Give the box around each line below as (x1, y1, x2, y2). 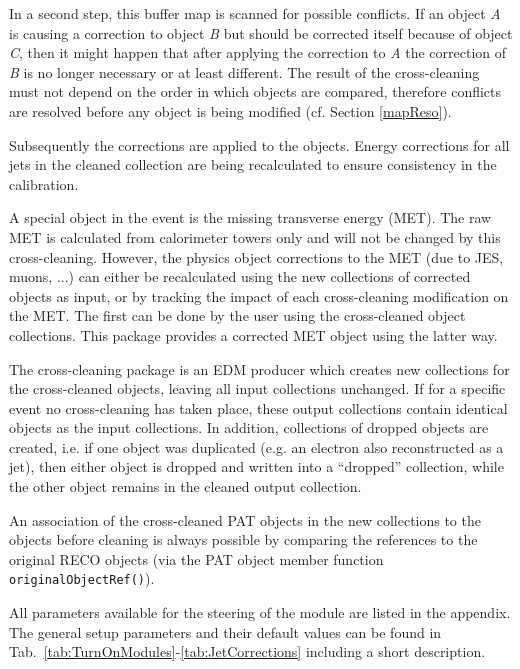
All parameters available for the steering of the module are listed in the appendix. (9, 602, 511, 623)
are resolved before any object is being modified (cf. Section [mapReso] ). (9, 100, 452, 121)
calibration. (9, 173, 79, 194)
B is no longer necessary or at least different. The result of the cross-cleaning (9, 61, 480, 82)
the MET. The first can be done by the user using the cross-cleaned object (9, 305, 466, 326)
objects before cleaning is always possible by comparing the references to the (9, 529, 478, 550)
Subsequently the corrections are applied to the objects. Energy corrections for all (9, 134, 510, 155)
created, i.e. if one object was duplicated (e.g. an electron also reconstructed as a (9, 436, 504, 457)
